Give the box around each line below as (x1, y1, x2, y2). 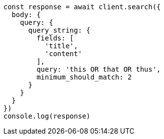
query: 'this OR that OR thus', (36, 65, 161, 73)
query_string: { (28, 26, 91, 34)
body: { (11, 11, 41, 19)
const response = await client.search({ (3, 3, 161, 11)
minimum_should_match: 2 (36, 73, 132, 81)
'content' (45, 50, 82, 58)
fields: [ (36, 34, 74, 42)
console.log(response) (3, 112, 91, 120)
